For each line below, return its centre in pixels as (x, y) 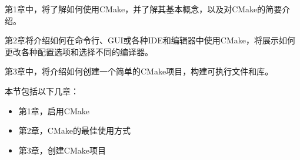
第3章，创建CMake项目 (62, 150)
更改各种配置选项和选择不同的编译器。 (79, 51)
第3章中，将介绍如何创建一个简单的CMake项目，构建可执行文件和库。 (139, 71)
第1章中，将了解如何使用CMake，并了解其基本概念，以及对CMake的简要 (144, 9)
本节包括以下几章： (42, 91)
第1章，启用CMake (54, 110)
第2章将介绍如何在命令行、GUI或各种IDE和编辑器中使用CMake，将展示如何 (150, 40)
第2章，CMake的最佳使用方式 (74, 130)
